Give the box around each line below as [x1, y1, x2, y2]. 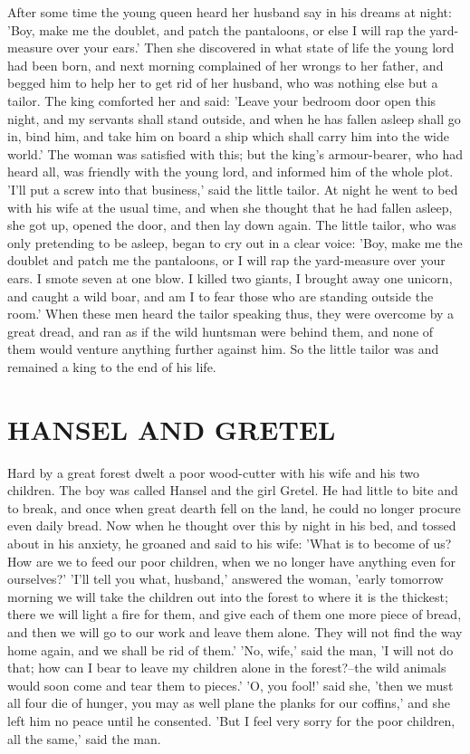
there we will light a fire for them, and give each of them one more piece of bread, [7, 605, 462, 624]
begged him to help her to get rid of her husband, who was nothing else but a [7, 73, 438, 92]
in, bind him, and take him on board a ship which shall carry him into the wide [7, 127, 449, 146]
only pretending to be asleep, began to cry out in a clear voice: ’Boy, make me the [7, 233, 463, 252]
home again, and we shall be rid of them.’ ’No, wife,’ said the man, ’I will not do [7, 640, 454, 659]
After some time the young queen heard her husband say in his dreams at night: [7, 3, 452, 21]
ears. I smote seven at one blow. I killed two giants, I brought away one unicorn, [7, 268, 453, 287]
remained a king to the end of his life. [7, 357, 216, 376]
